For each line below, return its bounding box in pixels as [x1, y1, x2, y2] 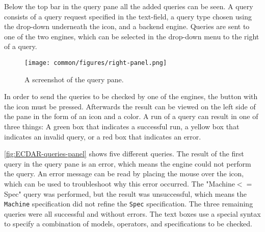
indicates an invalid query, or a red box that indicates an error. [4, 131, 201, 142]
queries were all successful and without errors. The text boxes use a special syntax [4, 208, 261, 219]
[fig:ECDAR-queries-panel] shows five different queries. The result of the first [4, 148, 244, 159]
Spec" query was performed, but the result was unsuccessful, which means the [4, 188, 247, 199]
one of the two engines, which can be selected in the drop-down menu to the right [4, 31, 259, 41]
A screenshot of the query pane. [24, 74, 124, 84]
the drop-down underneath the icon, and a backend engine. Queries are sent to [4, 21, 250, 32]
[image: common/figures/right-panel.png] [24, 59, 167, 66]
